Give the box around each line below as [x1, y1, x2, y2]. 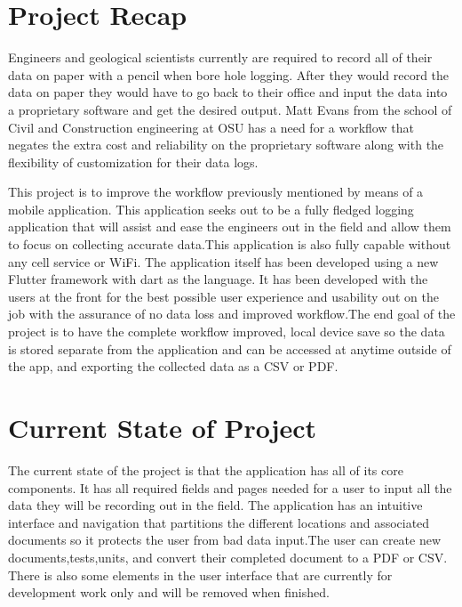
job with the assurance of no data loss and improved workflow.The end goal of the [8, 304, 456, 323]
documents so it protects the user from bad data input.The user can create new [8, 530, 442, 549]
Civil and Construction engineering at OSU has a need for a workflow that [8, 117, 414, 136]
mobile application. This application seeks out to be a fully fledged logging [8, 199, 414, 218]
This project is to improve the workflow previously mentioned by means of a [8, 182, 424, 201]
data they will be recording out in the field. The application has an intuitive [8, 496, 423, 514]
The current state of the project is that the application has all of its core [8, 460, 403, 479]
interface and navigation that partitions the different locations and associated [8, 513, 430, 531]
